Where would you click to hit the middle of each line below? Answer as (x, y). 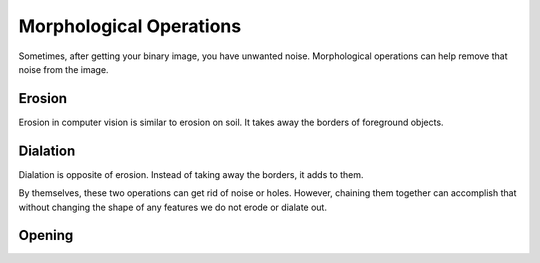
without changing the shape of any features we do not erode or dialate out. (172, 207)
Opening (46, 235)
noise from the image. (63, 69)
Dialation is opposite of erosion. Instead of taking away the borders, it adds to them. (191, 174)
